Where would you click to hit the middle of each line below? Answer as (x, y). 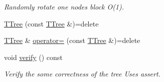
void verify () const (33, 57)
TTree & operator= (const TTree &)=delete (72, 40)
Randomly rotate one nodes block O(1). (64, 6)
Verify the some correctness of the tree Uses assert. (82, 74)
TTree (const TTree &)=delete (51, 23)
